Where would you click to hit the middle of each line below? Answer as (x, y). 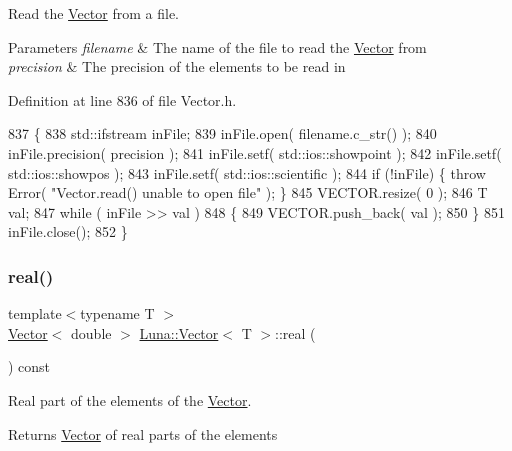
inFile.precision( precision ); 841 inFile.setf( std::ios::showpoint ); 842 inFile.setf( (255, 152)
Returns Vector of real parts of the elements (143, 433)
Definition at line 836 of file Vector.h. (122, 99)
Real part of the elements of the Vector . (130, 399)
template (35, 313)
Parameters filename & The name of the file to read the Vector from (217, 46)
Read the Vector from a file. (94, 13)
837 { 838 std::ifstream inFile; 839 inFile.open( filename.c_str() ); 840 (222, 133)
